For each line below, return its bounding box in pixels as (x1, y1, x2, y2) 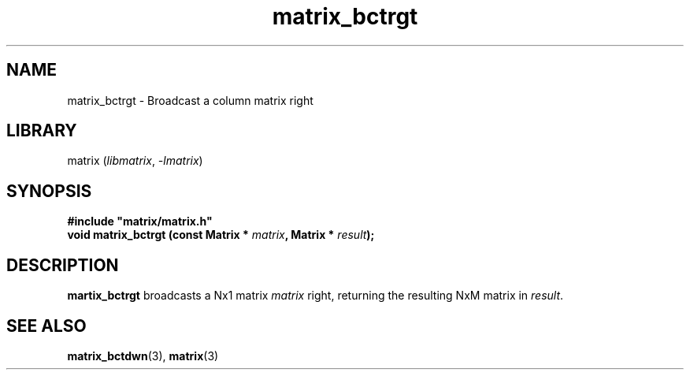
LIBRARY (6, 121, 77, 141)
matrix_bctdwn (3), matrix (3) (67, 348, 219, 363)
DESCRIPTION (6, 255, 119, 275)
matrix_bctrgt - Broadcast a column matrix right (67, 93, 313, 107)
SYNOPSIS (6, 181, 92, 201)
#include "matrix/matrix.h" (67, 214, 213, 229)
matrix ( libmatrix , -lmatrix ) (67, 154, 203, 168)
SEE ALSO (6, 315, 87, 336)
